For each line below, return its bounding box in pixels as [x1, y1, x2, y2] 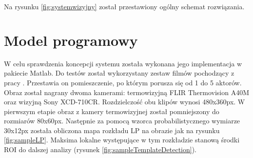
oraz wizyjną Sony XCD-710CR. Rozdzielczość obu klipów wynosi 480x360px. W [4, 97, 245, 107]
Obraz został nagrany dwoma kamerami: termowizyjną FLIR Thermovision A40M [4, 87, 250, 97]
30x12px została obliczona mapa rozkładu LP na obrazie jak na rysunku [4, 125, 220, 135]
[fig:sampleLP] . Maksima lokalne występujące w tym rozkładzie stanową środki [4, 135, 240, 145]
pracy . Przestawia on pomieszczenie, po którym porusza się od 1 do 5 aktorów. [4, 77, 242, 87]
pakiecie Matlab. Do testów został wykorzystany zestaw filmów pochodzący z [4, 68, 234, 78]
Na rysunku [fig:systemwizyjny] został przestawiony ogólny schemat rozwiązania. [4, 1, 245, 11]
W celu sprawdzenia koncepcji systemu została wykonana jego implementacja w [4, 58, 242, 68]
